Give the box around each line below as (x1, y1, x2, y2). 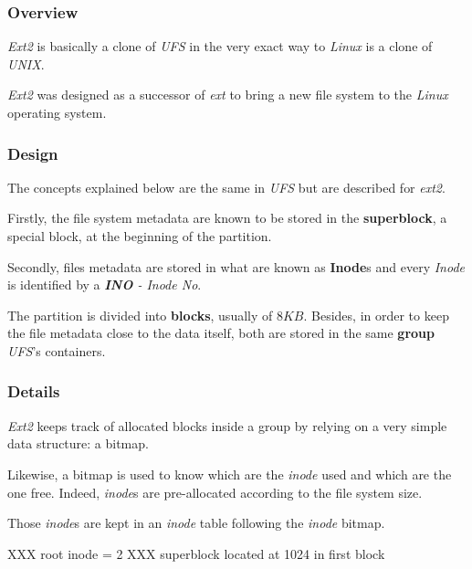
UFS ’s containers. (7, 341, 106, 360)
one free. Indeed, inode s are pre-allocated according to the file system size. (7, 482, 423, 501)
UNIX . (7, 54, 45, 73)
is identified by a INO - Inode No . (7, 275, 202, 294)
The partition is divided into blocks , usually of (7, 305, 273, 324)
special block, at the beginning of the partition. (7, 227, 272, 245)
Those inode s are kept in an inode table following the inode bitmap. (7, 513, 385, 532)
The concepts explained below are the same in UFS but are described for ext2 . (7, 177, 446, 196)
